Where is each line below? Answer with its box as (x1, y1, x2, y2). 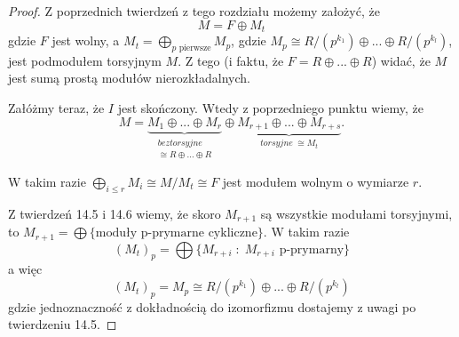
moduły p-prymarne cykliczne (95, 227, 257, 240)
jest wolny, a (51, 31, 120, 50)
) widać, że (371, 51, 431, 69)
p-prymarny (279, 243, 344, 256)
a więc (8, 260, 43, 278)
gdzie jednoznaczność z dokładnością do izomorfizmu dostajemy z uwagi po (8, 297, 416, 316)
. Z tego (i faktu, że (178, 51, 284, 69)
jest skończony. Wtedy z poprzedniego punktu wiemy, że (117, 99, 424, 117)
